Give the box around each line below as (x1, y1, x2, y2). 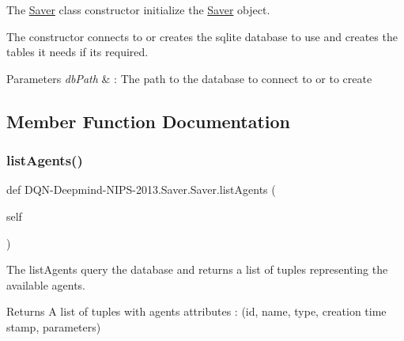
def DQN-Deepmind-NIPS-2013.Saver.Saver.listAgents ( (6, 181, 276, 198)
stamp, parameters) (6, 318, 101, 335)
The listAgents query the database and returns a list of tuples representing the (6, 261, 388, 278)
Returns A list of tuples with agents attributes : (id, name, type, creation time (6, 303, 387, 320)
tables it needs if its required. (6, 44, 149, 60)
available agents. (6, 276, 86, 293)
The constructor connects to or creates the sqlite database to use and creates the (6, 28, 398, 44)
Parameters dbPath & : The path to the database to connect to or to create (6, 70, 372, 86)
